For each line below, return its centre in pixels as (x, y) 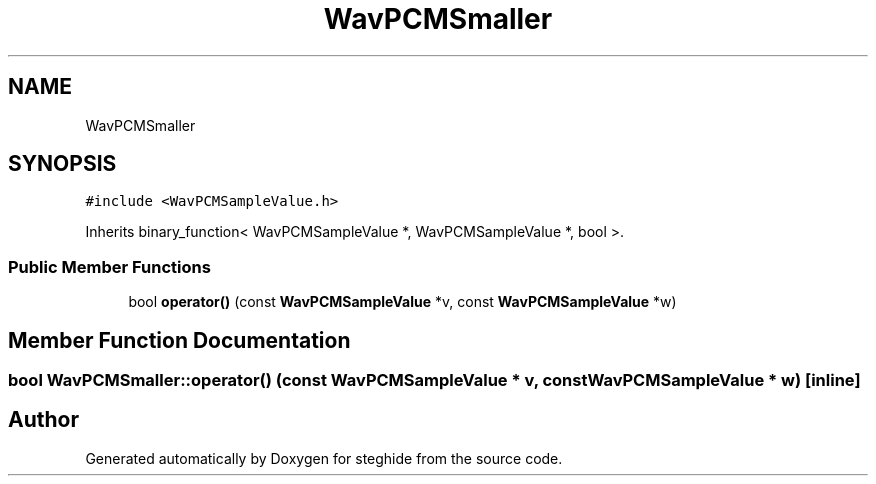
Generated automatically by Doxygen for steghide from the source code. (324, 458)
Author (43, 420)
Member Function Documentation (179, 340)
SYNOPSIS (62, 164)
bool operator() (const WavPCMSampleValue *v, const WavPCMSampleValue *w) (402, 302)
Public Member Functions (109, 266)
